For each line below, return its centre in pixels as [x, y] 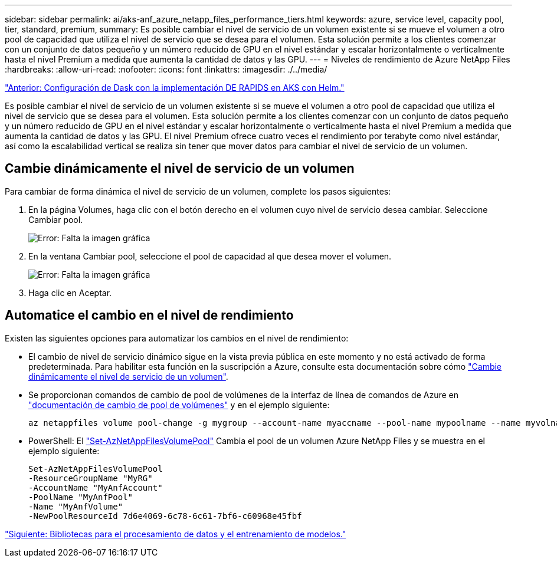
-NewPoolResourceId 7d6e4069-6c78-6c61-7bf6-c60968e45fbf [165, 516]
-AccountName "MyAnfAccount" [96, 487]
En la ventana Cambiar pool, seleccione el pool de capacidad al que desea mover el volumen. [210, 256]
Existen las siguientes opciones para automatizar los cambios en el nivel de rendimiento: [177, 338]
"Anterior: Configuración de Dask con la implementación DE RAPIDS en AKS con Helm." [175, 88]
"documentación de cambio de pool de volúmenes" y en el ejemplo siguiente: [179, 405]
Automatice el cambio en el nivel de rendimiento [149, 315]
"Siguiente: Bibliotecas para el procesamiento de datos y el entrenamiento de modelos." [176, 534]
